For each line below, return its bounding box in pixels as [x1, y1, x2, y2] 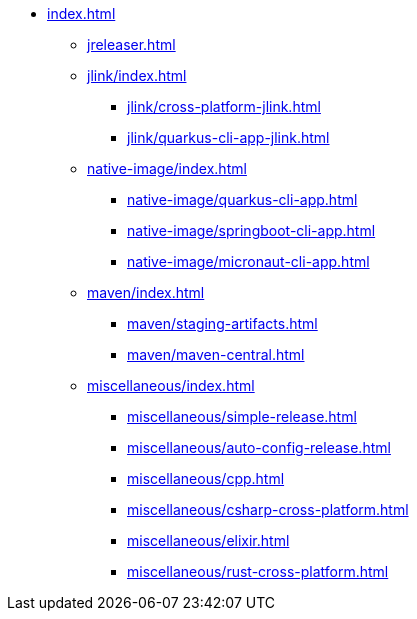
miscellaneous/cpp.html [127, 470, 285, 487]
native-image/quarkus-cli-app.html [127, 191, 358, 208]
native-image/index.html [87, 160, 247, 177]
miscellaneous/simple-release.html [127, 408, 357, 425]
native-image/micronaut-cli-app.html [127, 253, 370, 270]
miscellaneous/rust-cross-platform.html [127, 563, 389, 580]
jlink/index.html [87, 67, 187, 84]
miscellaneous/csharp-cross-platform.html [127, 501, 409, 518]
